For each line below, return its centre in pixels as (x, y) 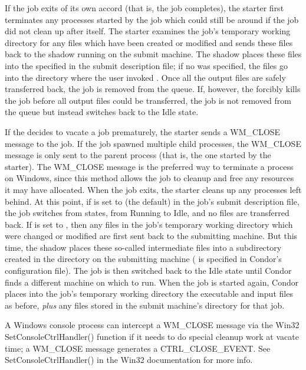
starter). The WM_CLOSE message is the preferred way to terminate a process (149, 166)
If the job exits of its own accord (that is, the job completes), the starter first (144, 8)
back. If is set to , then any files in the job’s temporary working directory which (149, 224)
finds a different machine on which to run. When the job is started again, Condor (152, 282)
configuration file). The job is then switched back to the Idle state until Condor (148, 271)
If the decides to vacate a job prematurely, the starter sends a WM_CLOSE (143, 131)
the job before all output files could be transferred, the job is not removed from (148, 100)
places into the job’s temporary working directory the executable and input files (149, 294)
